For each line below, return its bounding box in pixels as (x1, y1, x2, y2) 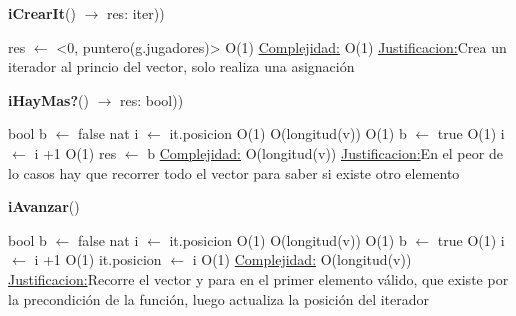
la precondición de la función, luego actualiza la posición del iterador (8, 288, 430, 309)
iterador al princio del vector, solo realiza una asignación (8, 56, 355, 77)
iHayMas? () (8, 89, 89, 110)
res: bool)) (119, 89, 184, 110)
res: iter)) (106, 3, 165, 23)
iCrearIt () (8, 3, 76, 23)
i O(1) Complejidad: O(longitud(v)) (192, 249, 412, 270)
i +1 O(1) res (34, 142, 117, 163)
